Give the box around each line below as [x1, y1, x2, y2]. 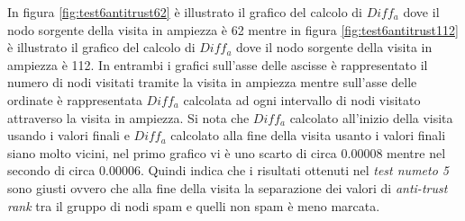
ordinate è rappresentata [7, 90, 142, 109]
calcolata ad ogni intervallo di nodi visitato [183, 90, 421, 109]
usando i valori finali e [7, 126, 130, 145]
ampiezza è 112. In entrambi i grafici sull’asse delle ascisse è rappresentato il [7, 55, 428, 74]
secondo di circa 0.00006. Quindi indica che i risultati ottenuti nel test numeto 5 [7, 161, 449, 180]
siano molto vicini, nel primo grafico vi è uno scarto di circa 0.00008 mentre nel [7, 143, 446, 162]
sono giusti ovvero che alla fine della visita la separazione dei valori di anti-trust [7, 178, 448, 197]
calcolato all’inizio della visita [289, 108, 453, 127]
